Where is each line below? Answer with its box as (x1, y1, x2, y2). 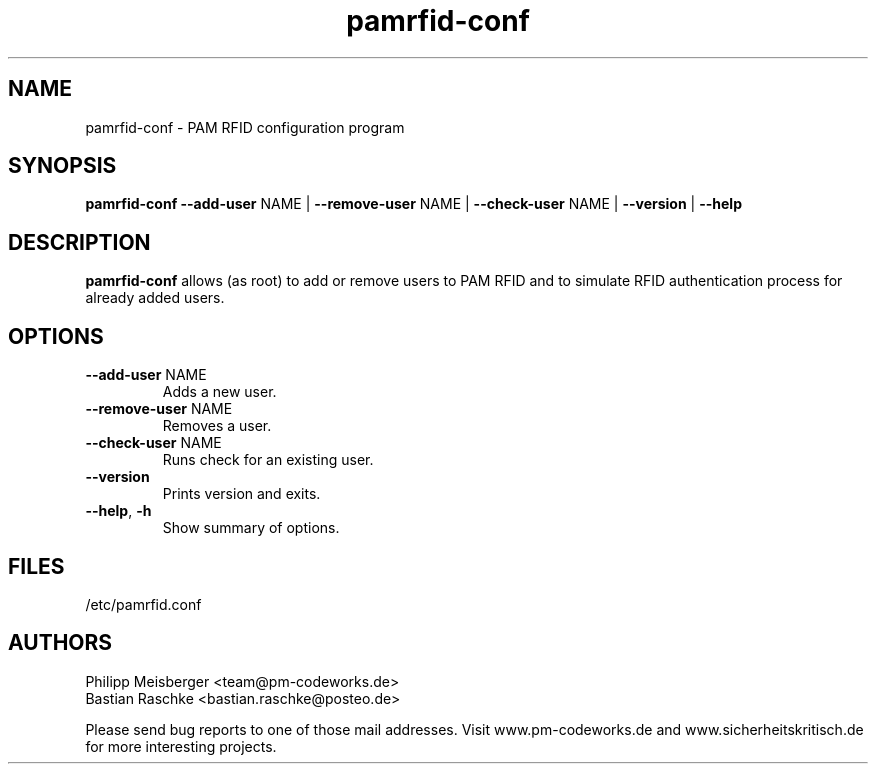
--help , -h (85, 502, 152, 520)
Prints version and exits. (162, 485, 321, 503)
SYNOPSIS (8, 153, 117, 179)
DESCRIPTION (8, 229, 151, 255)
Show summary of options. (162, 519, 340, 537)
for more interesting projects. (85, 737, 277, 755)
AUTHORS (8, 630, 113, 656)
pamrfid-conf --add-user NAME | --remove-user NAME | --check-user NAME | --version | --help (85, 195, 742, 213)
